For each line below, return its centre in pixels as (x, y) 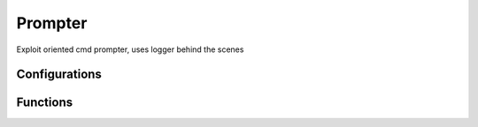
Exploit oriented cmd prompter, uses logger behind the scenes (130, 49)
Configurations (59, 75)
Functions (45, 103)
